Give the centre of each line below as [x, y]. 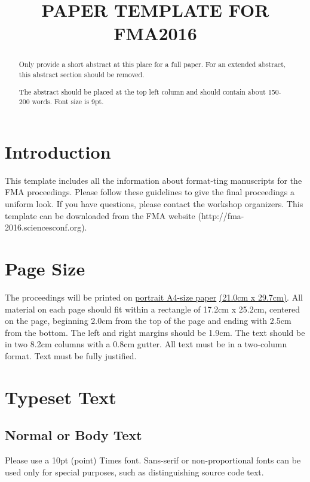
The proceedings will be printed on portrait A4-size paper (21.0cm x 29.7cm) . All [154, 297]
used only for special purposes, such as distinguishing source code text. [134, 472]
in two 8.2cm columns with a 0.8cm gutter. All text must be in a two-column [146, 344]
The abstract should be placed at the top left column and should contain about [142, 91]
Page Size [45, 268]
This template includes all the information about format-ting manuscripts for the [154, 180]
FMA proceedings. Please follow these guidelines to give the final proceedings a [150, 192]
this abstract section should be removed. [82, 75]
